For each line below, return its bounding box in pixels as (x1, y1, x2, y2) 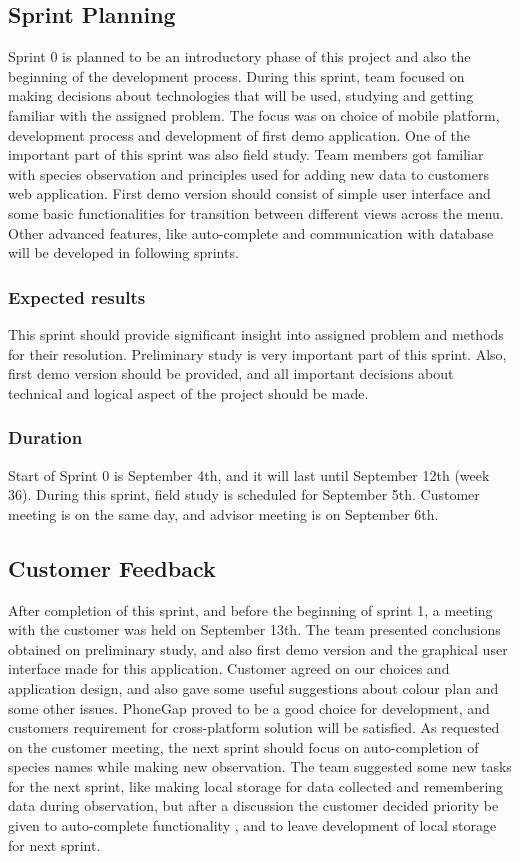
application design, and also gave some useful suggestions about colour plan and (8, 677, 499, 698)
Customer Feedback (8, 552, 216, 583)
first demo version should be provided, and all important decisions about (8, 363, 454, 384)
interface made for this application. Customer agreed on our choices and (8, 658, 450, 679)
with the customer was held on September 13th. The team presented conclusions (8, 619, 501, 640)
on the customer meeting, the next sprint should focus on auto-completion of (8, 736, 479, 757)
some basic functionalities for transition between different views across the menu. (8, 202, 504, 223)
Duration (8, 425, 83, 450)
